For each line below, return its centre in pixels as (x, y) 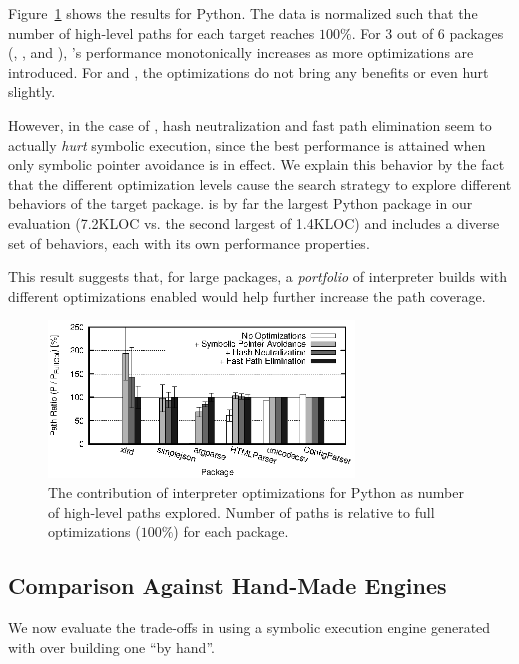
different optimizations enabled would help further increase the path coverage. (247, 295)
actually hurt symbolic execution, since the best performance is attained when (247, 144)
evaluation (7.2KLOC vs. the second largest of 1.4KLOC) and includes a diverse (254, 222)
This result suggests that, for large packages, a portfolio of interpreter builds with (258, 276)
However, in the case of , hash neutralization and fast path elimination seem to (250, 124)
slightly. (32, 91)
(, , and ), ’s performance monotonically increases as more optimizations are (241, 52)
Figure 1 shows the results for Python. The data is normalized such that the (243, 13)
